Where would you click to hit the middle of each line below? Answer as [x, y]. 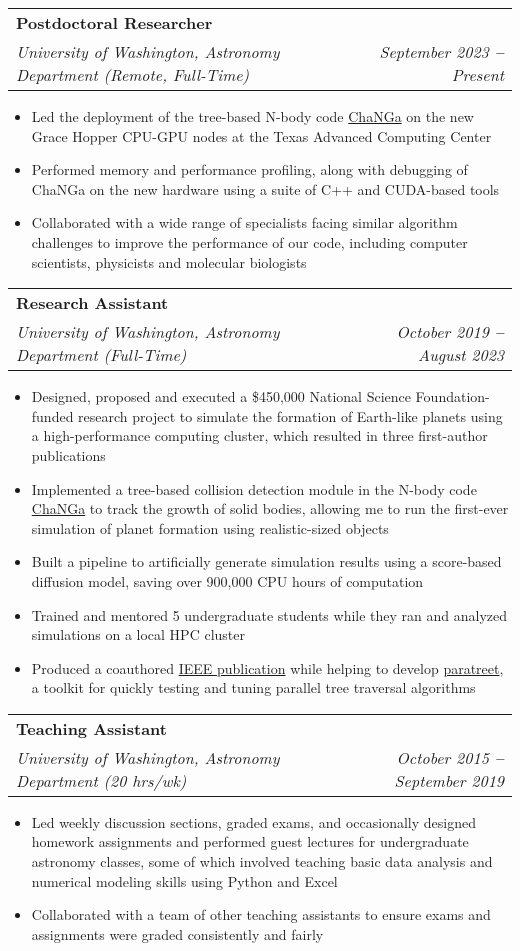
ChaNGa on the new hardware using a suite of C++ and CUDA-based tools [265, 188]
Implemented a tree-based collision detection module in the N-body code [254, 488]
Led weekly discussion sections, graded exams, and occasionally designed [253, 821]
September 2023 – [441, 51]
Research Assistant [92, 303]
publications [68, 454]
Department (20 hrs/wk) [101, 780]
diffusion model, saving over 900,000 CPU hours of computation [227, 580]
